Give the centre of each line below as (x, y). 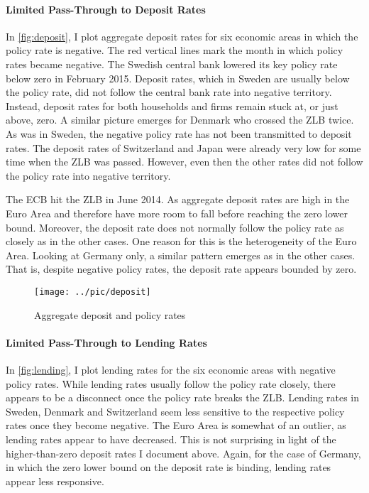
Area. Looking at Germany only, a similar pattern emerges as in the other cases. (181, 255)
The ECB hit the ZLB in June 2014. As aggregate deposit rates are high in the (178, 199)
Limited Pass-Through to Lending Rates (106, 342)
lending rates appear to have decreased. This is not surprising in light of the (171, 439)
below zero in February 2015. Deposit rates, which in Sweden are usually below (178, 78)
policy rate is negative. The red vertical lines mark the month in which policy (175, 50)
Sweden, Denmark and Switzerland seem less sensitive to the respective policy (175, 411)
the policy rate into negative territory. (88, 175)
